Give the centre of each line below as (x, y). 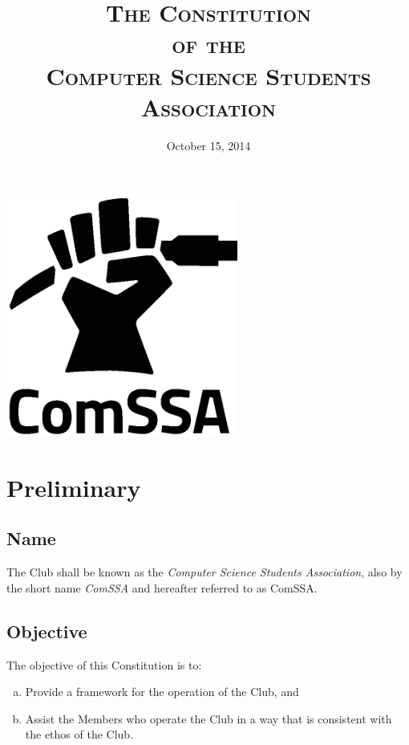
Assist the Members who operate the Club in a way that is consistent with (209, 718)
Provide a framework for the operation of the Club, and (162, 692)
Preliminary (74, 487)
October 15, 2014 (209, 145)
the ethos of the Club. (79, 734)
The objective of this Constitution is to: (104, 664)
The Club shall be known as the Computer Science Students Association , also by (204, 572)
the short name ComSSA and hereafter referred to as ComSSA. (162, 587)
